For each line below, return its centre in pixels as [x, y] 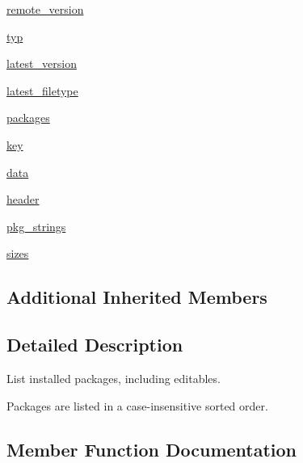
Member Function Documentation [152, 449]
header [23, 199]
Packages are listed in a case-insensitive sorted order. [137, 405]
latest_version [42, 63]
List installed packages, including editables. [114, 378]
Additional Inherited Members [137, 297]
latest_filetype [42, 90]
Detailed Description [95, 345]
